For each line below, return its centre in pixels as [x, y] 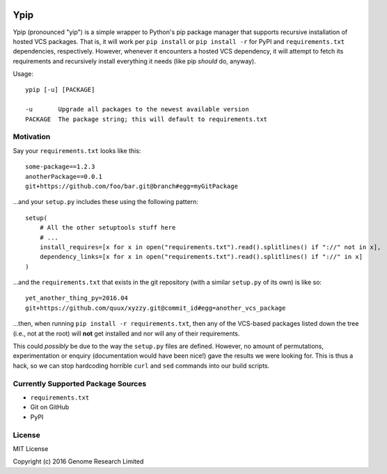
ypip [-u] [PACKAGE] [60, 90]
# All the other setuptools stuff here [108, 228]
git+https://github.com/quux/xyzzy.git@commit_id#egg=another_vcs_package [156, 308]
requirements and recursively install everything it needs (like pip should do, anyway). [135, 61]
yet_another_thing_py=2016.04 [77, 298]
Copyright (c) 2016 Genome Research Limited [78, 461]
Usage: [23, 74]
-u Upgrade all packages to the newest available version [137, 109]
